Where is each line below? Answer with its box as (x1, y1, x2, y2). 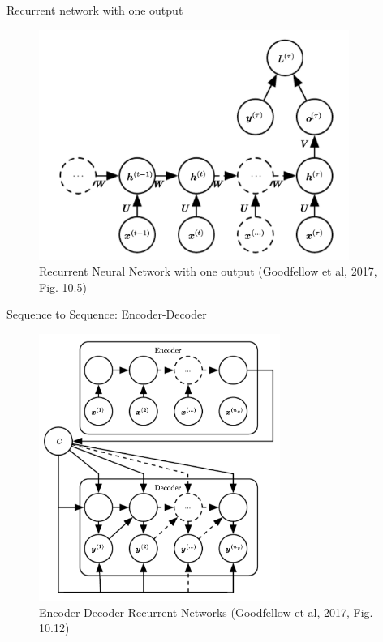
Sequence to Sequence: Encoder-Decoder (6, 306, 207, 323)
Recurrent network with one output (6, 2, 183, 18)
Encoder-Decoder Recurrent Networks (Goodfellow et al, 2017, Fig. (39, 603, 373, 620)
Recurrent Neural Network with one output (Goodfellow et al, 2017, (39, 263, 377, 280)
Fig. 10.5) (39, 278, 87, 295)
